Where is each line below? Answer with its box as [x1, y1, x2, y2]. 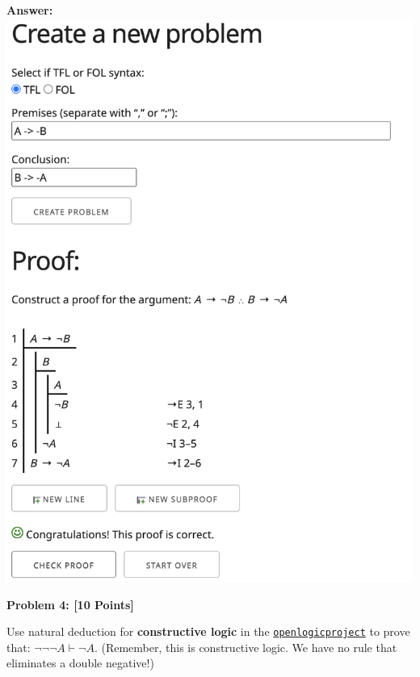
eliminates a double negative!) [6, 654, 154, 671]
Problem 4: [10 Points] [6, 596, 134, 612]
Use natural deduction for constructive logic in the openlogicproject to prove [6, 623, 410, 640]
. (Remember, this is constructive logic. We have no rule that [94, 638, 397, 655]
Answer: [6, 2, 53, 18]
